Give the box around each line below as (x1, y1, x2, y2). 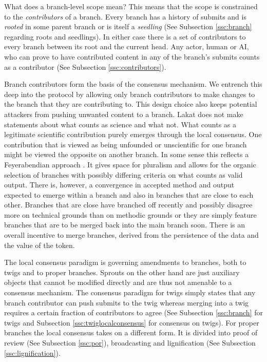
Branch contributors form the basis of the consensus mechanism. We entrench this (4, 79, 262, 89)
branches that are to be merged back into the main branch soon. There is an (4, 219, 245, 230)
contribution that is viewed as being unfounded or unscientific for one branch (4, 139, 247, 149)
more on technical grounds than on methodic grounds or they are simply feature (4, 209, 257, 220)
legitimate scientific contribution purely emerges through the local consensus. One (4, 129, 262, 140)
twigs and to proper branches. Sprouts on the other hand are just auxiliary (4, 266, 240, 277)
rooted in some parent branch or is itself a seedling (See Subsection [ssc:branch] (4, 21, 252, 32)
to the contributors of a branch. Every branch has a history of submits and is (4, 11, 246, 22)
